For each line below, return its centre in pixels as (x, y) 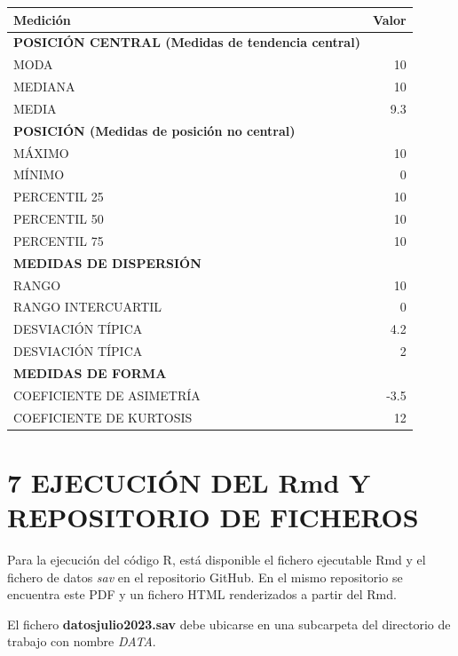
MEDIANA (44, 87)
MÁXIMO (41, 152)
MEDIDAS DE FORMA (90, 373)
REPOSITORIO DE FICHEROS (213, 517)
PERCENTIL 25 (59, 197)
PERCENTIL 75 (59, 240)
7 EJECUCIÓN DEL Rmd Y (189, 482)
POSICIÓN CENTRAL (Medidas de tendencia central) (187, 42)
